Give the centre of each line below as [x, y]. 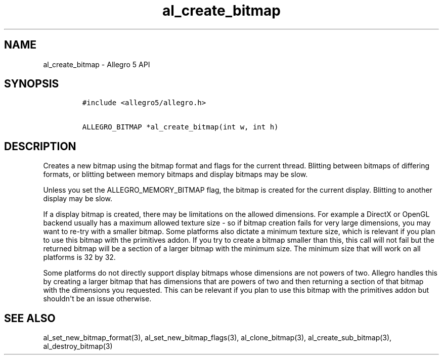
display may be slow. [78, 199]
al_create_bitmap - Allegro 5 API [97, 64]
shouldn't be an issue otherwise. [97, 299]
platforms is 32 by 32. [79, 257]
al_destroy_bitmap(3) [78, 346]
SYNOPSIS [32, 84]
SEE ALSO [30, 318]
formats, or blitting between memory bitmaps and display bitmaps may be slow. [175, 174]
